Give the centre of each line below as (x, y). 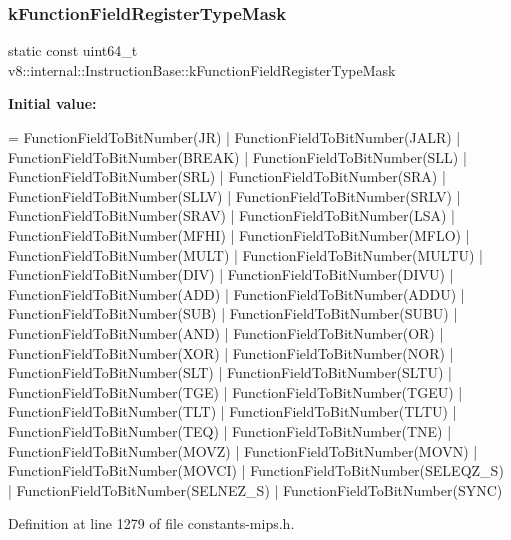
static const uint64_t (73, 50)
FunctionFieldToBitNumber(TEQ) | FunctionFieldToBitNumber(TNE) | (230, 430)
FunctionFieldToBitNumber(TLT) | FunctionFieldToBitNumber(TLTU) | (232, 411)
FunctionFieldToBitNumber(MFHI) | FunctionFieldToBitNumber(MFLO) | (239, 234)
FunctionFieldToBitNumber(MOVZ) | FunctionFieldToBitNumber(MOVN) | (243, 450)
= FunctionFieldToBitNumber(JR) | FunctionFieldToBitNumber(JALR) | (234, 137)
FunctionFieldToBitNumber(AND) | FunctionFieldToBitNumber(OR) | (226, 332)
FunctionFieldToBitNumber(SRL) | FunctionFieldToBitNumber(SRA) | (227, 176)
